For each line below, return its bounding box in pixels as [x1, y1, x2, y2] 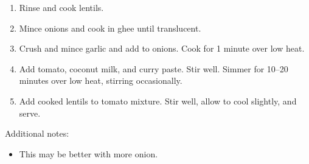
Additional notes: [5, 127, 69, 140]
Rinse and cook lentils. [19, 1, 104, 13]
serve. [19, 106, 41, 119]
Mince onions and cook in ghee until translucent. [19, 21, 201, 34]
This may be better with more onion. [19, 147, 158, 160]
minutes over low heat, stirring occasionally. [19, 74, 182, 87]
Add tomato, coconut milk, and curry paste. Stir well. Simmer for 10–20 [19, 62, 288, 75]
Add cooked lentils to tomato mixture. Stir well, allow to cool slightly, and [19, 94, 297, 107]
